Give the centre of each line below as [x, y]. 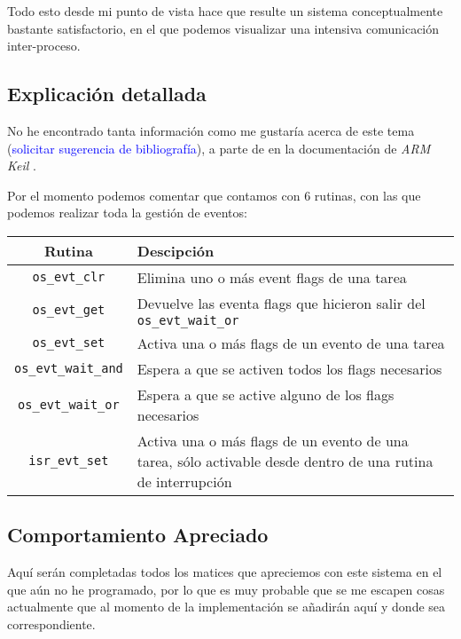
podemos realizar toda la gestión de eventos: [127, 213]
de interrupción [184, 481]
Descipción [176, 250]
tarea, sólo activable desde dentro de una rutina [285, 461]
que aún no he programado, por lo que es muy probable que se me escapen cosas [226, 589]
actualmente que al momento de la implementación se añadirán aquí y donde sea [227, 607]
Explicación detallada [107, 94]
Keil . [22, 166]
